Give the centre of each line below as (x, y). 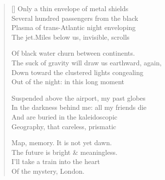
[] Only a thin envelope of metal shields (70, 8)
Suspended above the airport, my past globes (78, 97)
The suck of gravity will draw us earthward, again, (86, 62)
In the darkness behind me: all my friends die (79, 107)
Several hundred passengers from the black (75, 18)
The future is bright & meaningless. (64, 152)
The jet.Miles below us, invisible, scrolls (70, 37)
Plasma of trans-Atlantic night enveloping (74, 27)
